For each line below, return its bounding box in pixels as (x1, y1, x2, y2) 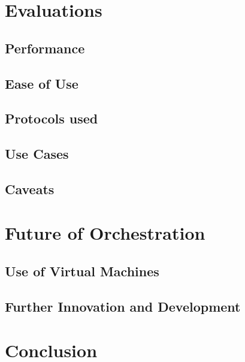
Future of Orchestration (5, 221, 205, 245)
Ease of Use (5, 74, 78, 92)
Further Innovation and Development (5, 297, 241, 315)
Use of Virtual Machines (5, 262, 159, 280)
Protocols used (5, 109, 98, 128)
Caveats (5, 179, 55, 198)
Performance (5, 38, 85, 57)
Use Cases (5, 144, 69, 163)
